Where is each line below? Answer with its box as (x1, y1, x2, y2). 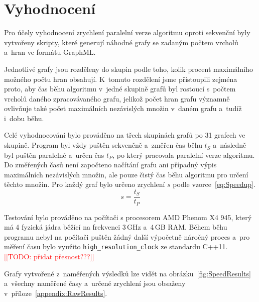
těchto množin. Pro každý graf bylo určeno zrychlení (4, 179, 165, 189)
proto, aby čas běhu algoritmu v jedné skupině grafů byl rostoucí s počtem (4, 83, 236, 94)
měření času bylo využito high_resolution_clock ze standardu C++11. (4, 241, 228, 252)
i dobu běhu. (4, 113, 44, 123)
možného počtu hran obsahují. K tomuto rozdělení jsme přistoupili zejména (4, 73, 237, 84)
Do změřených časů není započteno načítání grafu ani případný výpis (4, 159, 217, 170)
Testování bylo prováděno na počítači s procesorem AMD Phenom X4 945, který (4, 212, 252, 222)
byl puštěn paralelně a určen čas (4, 149, 104, 160)
